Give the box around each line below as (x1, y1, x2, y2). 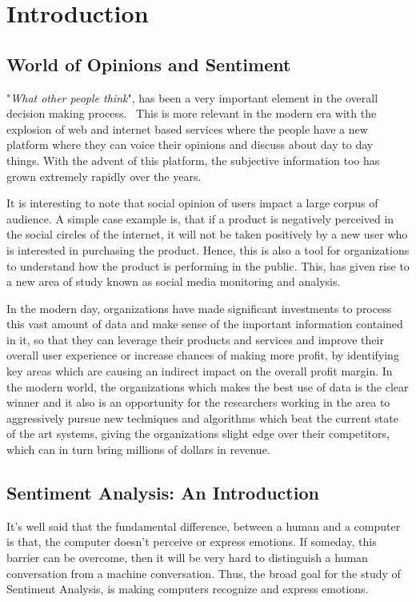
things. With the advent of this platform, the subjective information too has (6, 151, 380, 168)
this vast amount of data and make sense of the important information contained (6, 315, 403, 332)
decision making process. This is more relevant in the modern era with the (6, 105, 377, 122)
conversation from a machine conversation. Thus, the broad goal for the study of (6, 564, 401, 581)
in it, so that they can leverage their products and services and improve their (6, 331, 384, 347)
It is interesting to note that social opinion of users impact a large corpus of (6, 195, 378, 211)
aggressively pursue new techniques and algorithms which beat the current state (6, 409, 398, 426)
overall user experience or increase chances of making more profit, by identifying (6, 347, 399, 363)
